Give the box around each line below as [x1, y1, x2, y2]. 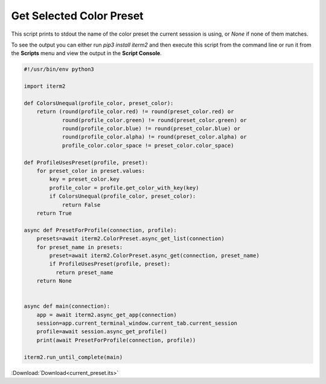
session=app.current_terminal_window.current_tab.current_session [36, 320, 238, 327]
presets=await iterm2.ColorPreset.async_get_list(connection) [36, 235, 225, 242]
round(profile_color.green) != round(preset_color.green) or [62, 117, 247, 123]
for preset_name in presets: [36, 244, 123, 250]
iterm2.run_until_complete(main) [24, 354, 123, 360]
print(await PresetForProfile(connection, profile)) [36, 336, 196, 343]
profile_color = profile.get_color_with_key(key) [49, 184, 199, 191]
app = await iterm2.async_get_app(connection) [36, 311, 177, 318]
